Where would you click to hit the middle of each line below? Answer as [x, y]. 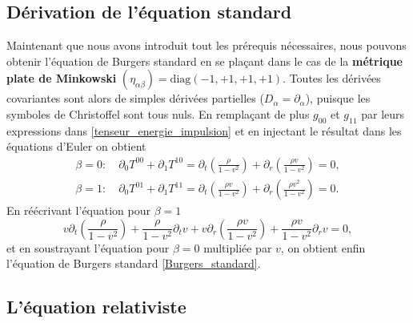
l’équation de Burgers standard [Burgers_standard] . [134, 263]
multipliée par [238, 247]
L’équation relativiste [96, 307]
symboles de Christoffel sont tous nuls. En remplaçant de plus [158, 113]
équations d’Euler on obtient [76, 146]
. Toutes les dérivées [332, 78]
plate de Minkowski [62, 78]
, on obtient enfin [323, 247]
